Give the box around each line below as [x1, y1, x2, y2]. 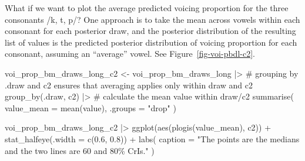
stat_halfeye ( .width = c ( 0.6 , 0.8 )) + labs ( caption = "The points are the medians [5, 132, 300, 145]
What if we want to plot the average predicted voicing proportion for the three [5, 2, 289, 13]
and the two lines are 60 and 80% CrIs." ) [5, 144, 155, 156]
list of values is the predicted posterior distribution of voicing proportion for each [5, 36, 297, 48]
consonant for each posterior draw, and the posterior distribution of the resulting [5, 25, 296, 37]
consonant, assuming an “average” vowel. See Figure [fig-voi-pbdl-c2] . [5, 47, 255, 60]
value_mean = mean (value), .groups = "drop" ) [5, 101, 176, 114]
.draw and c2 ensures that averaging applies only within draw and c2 [5, 78, 253, 91]
